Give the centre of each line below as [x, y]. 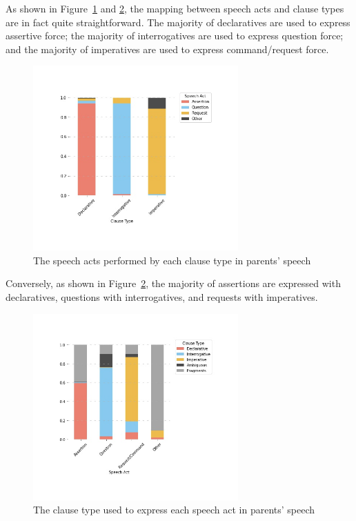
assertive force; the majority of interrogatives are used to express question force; [175, 36]
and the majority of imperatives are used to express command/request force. [167, 49]
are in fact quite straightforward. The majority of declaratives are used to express [178, 22]
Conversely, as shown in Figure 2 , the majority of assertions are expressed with [173, 283]
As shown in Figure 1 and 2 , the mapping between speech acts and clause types [175, 8]
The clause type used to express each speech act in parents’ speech [174, 510]
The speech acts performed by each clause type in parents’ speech [172, 260]
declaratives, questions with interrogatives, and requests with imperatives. [162, 296]
